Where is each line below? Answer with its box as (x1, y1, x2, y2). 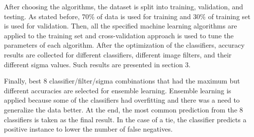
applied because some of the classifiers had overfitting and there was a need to (4, 95, 240, 105)
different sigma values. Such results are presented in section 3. (4, 59, 190, 69)
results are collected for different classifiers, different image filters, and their (4, 49, 232, 59)
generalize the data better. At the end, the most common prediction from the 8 (4, 104, 243, 114)
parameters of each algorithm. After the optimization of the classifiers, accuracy (4, 40, 245, 50)
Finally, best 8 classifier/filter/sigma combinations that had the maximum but (4, 76, 240, 86)
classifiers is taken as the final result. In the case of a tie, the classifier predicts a (4, 114, 247, 124)
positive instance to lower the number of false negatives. (4, 124, 173, 134)
